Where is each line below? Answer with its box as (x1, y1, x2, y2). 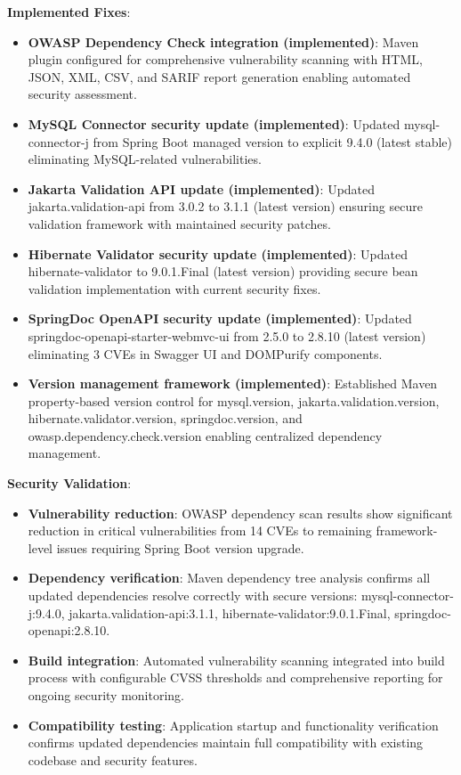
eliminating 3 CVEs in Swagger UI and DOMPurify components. (28, 344, 383, 363)
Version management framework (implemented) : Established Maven (28, 374, 438, 393)
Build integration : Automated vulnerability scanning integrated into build (28, 650, 445, 669)
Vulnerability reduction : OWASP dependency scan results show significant (28, 503, 453, 522)
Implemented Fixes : (7, 3, 131, 20)
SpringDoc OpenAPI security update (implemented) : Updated (28, 309, 412, 328)
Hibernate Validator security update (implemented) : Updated (28, 244, 408, 263)
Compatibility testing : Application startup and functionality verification (28, 715, 439, 734)
